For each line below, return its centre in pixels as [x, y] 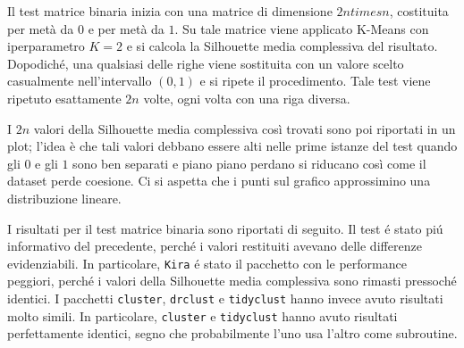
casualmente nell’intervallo [80, 81]
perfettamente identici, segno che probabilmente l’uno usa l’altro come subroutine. [232, 333]
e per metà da [126, 28]
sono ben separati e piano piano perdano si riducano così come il [249, 163]
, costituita [419, 11]
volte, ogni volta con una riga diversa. [247, 98]
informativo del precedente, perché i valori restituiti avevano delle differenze [215, 246]
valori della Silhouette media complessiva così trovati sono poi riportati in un [245, 128]
